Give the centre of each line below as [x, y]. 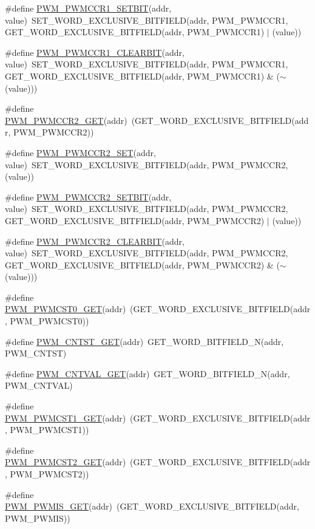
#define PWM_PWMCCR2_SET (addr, [80, 152]
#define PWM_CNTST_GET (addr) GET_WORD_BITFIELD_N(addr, [144, 341]
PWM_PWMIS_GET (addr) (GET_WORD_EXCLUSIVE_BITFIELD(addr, [152, 506]
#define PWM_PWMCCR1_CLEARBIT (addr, [95, 52]
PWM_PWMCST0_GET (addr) [66, 309]
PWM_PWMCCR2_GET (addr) [66, 120]
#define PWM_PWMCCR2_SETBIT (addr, [88, 196]
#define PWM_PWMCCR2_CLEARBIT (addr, [95, 241]
